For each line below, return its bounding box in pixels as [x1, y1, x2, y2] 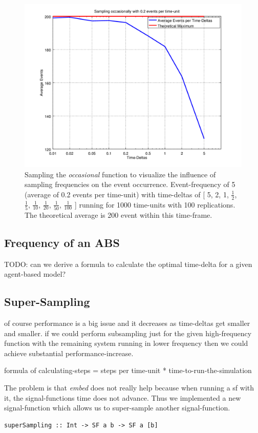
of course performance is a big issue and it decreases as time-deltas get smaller [4, 318, 250, 328]
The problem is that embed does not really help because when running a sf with [4, 382, 254, 393]
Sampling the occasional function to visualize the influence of [25, 169, 216, 179]
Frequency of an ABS [4, 234, 120, 250]
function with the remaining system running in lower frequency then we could [4, 338, 248, 348]
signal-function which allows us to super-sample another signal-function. [4, 402, 230, 413]
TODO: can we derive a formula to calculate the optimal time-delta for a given [4, 258, 252, 269]
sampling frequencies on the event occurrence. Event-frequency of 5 [25, 179, 235, 190]
